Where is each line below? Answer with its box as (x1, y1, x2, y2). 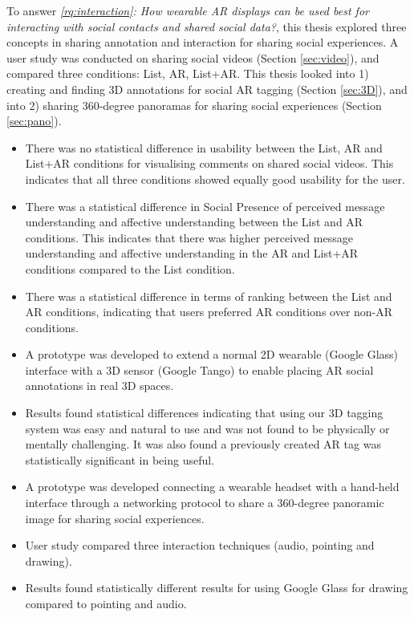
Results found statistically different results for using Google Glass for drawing (25, 579, 408, 596)
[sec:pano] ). (6, 112, 62, 129)
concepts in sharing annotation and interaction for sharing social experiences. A (6, 34, 399, 51)
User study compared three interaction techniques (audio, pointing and (25, 537, 375, 554)
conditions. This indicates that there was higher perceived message (25, 229, 353, 246)
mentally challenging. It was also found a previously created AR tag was (25, 436, 381, 453)
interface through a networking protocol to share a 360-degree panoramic (25, 494, 384, 511)
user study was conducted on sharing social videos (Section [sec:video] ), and (6, 49, 379, 66)
